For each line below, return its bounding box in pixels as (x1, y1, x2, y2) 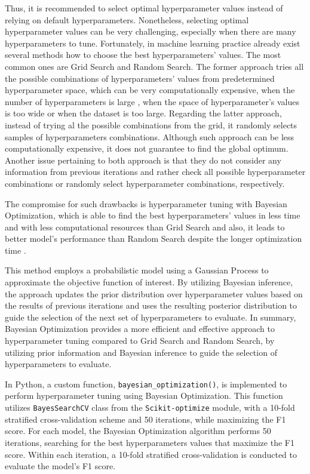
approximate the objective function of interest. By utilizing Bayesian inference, (5, 276, 293, 288)
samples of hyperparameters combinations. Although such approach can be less (5, 130, 294, 143)
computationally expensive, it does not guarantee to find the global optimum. (5, 142, 288, 155)
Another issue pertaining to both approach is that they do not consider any (5, 153, 281, 166)
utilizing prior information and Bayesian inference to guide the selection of (5, 346, 277, 358)
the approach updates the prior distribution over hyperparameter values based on (5, 287, 303, 300)
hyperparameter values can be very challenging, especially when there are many (5, 25, 296, 38)
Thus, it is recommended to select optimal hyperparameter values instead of (5, 2, 283, 14)
